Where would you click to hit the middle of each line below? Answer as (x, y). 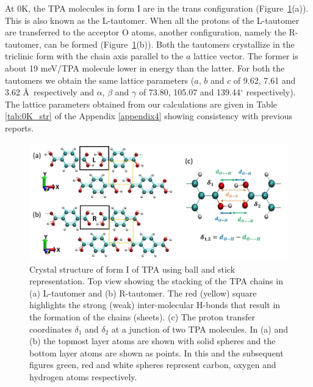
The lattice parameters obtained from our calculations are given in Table (141, 104)
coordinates (51, 329)
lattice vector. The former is (246, 56)
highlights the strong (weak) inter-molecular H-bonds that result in (155, 305)
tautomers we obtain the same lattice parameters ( (100, 80)
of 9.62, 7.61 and (264, 80)
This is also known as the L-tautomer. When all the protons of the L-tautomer (152, 20)
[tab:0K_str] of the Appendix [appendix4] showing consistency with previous (149, 116)
